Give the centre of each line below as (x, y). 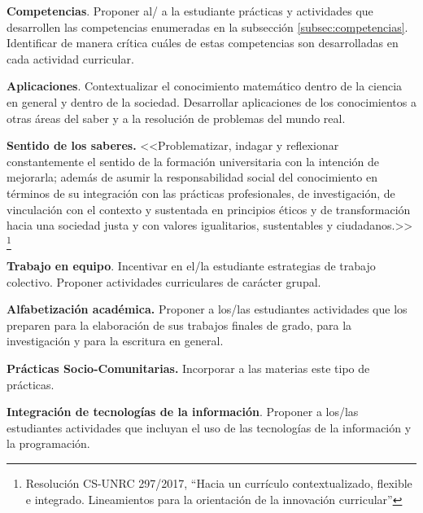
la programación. (48, 443)
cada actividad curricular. (70, 58)
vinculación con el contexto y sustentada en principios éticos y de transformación (209, 209)
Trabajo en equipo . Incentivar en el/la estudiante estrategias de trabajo (191, 266)
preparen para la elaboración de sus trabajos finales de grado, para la (179, 324)
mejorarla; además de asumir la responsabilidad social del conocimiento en (192, 177)
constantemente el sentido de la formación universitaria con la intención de (193, 161)
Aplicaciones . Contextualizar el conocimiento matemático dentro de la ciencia (205, 86)
